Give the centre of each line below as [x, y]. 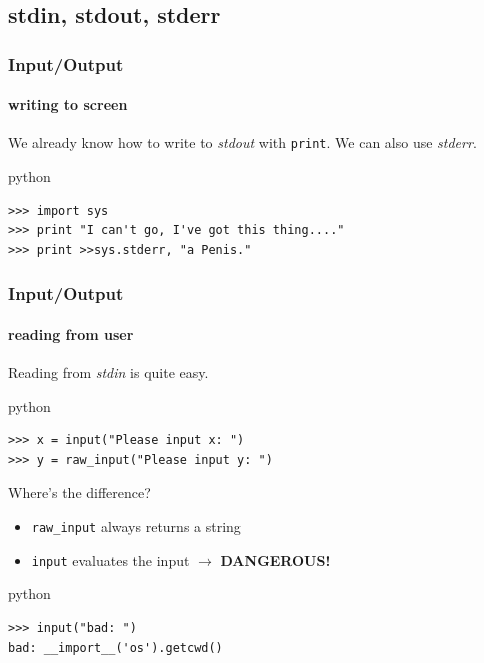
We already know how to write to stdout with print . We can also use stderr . [242, 142]
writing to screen [68, 104]
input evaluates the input [110, 559]
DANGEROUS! [275, 559]
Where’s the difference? [79, 492]
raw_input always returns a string [136, 526]
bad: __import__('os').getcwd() [115, 647]
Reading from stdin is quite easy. [108, 372]
